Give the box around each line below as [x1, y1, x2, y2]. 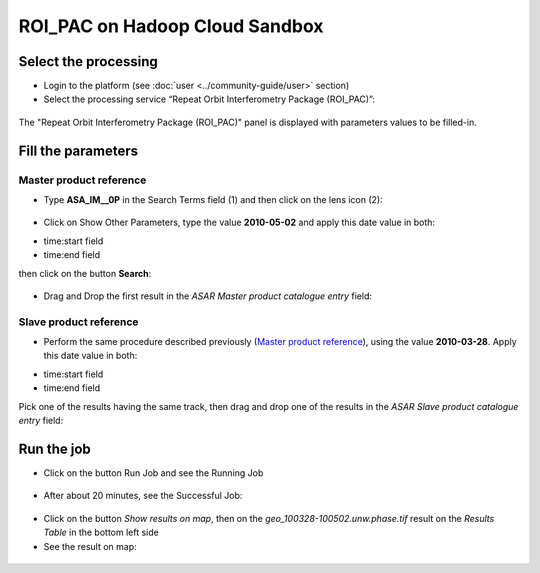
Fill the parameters [18, 142, 139, 159]
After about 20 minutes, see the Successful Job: [43, 490, 243, 502]
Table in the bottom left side [43, 526, 159, 539]
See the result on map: [43, 540, 137, 552]
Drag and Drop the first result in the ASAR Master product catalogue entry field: [43, 290, 372, 302]
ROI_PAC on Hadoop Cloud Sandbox [18, 15, 324, 37]
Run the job [18, 440, 92, 457]
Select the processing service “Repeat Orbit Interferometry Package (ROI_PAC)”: [43, 93, 375, 105]
